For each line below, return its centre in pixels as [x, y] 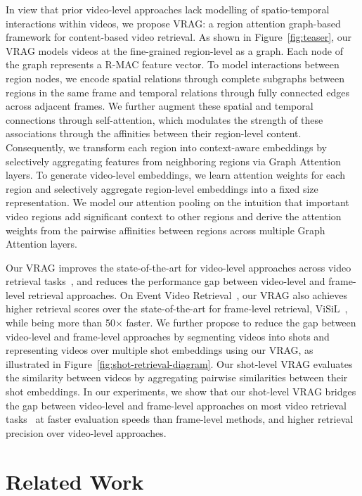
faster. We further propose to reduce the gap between [241, 323]
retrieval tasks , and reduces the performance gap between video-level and [166, 281]
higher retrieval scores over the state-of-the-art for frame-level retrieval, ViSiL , [177, 309]
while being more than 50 [60, 323]
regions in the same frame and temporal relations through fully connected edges [177, 92]
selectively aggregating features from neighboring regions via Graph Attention [173, 161]
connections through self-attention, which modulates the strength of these [164, 119]
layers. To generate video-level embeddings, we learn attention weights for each [175, 175]
